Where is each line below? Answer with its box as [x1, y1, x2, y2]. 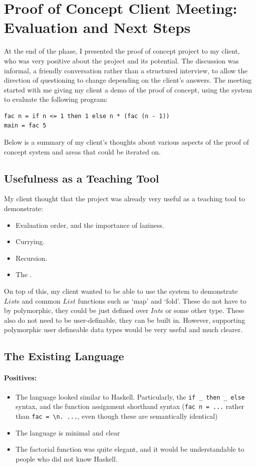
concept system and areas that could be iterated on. [4, 146, 161, 156]
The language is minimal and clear [15, 427, 120, 437]
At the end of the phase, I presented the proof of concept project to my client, [4, 46, 240, 56]
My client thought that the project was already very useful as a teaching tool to [4, 193, 245, 204]
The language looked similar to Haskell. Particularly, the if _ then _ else [15, 391, 245, 402]
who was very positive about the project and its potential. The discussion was [4, 55, 239, 65]
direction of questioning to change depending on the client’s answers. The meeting [4, 75, 252, 85]
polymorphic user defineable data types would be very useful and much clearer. [4, 324, 243, 335]
